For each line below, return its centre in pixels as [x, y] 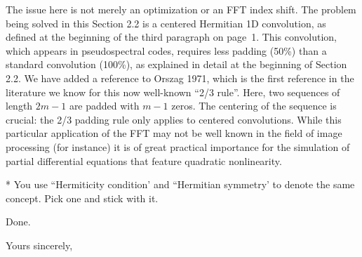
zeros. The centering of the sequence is [254, 106]
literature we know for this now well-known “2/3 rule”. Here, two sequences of [173, 92]
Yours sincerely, [39, 245]
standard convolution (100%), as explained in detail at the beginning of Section [176, 64]
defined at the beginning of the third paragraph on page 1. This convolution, [171, 37]
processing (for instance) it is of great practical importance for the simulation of [178, 146]
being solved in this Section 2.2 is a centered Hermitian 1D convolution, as [166, 23]
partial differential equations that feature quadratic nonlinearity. [144, 160]
